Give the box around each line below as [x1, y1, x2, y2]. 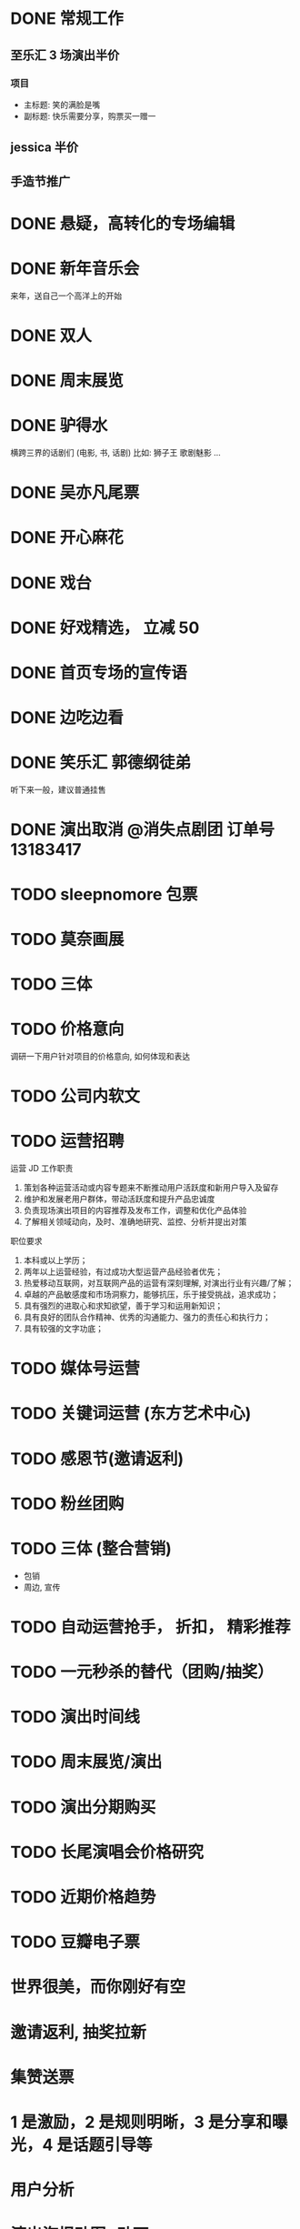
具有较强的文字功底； [23, 1322, 104, 1333]
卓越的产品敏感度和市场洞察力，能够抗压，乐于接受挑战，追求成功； [23, 1289, 279, 1300]
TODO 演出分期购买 [10, 1797, 156, 1817]
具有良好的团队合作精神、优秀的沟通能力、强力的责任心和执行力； [23, 1311, 271, 1322]
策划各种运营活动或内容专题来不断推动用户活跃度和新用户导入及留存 [23, 1181, 279, 1192]
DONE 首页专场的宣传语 [10, 663, 187, 683]
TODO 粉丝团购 [10, 1493, 125, 1514]
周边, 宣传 [23, 1581, 61, 1592]
